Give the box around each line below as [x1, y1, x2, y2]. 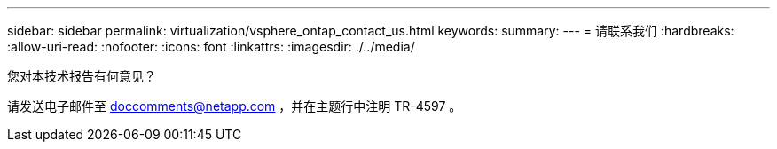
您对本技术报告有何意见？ [7, 68, 156, 83]
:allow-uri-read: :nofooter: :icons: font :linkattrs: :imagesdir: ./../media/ [7, 39, 415, 54]
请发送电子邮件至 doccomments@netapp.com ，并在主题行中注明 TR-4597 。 [7, 98, 462, 114]
